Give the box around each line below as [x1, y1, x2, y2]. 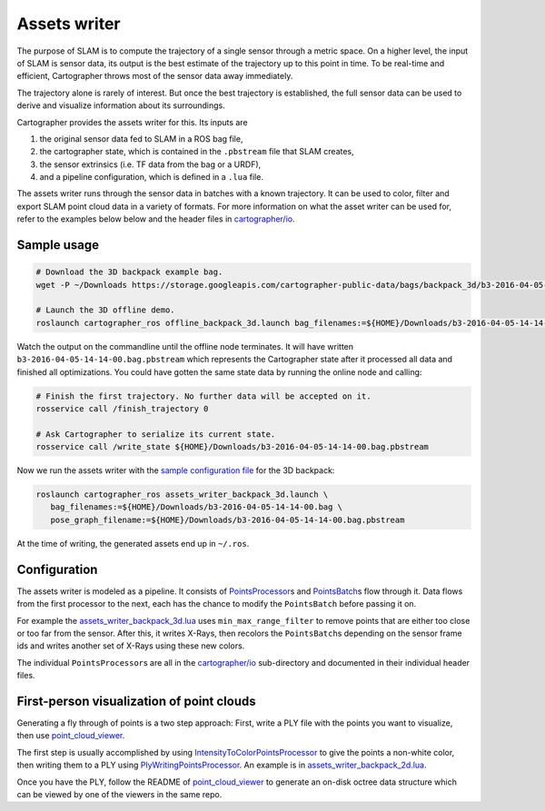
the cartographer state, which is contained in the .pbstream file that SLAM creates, [39, 146, 354, 157]
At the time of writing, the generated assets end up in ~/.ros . [16, 538, 250, 549]
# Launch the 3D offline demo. [35, 305, 176, 315]
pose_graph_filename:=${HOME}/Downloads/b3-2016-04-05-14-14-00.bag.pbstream [50, 514, 405, 525]
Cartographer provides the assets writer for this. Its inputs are [16, 116, 249, 127]
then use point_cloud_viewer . [16, 730, 125, 741]
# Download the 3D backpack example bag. [35, 267, 223, 277]
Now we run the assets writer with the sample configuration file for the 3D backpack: [16, 465, 335, 476]
